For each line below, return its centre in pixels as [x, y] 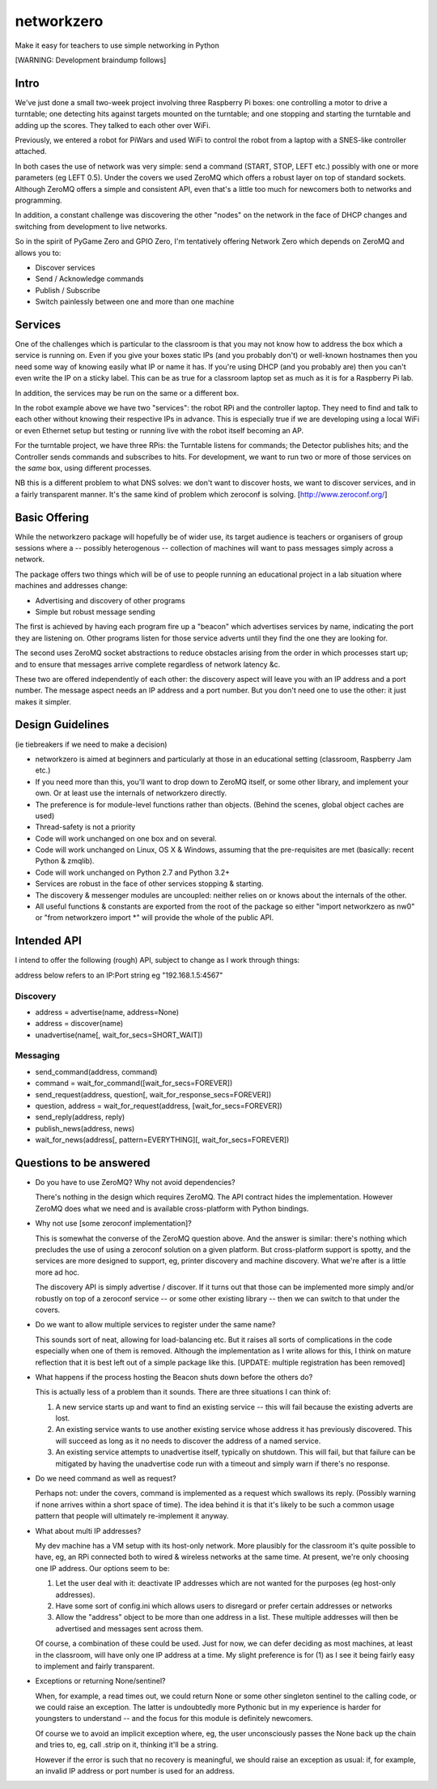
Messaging [38, 1055]
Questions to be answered [83, 1163]
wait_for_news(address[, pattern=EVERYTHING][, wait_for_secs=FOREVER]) [162, 1140]
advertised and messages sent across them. [129, 1629]
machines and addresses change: [71, 586]
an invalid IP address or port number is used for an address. [135, 1771]
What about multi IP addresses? [88, 1531]
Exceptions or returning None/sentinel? [100, 1681]
